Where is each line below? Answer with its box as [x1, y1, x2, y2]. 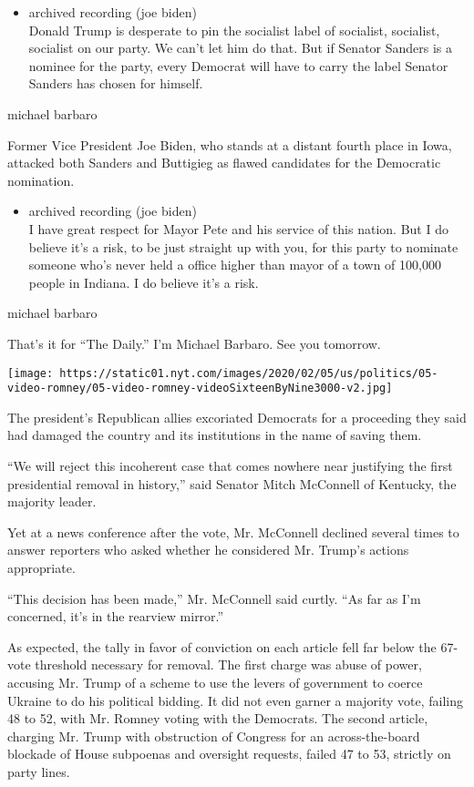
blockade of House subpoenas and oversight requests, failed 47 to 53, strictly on [7, 744, 451, 763]
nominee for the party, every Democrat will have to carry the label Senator [28, 56, 448, 75]
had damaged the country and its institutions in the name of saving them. [7, 425, 422, 445]
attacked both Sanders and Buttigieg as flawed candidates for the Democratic [7, 153, 441, 172]
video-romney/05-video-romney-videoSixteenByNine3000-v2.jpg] [7, 382, 393, 395]
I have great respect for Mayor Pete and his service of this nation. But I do [28, 219, 448, 238]
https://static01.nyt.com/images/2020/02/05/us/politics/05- [59, 366, 438, 380]
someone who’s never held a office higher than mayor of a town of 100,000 [28, 255, 441, 274]
